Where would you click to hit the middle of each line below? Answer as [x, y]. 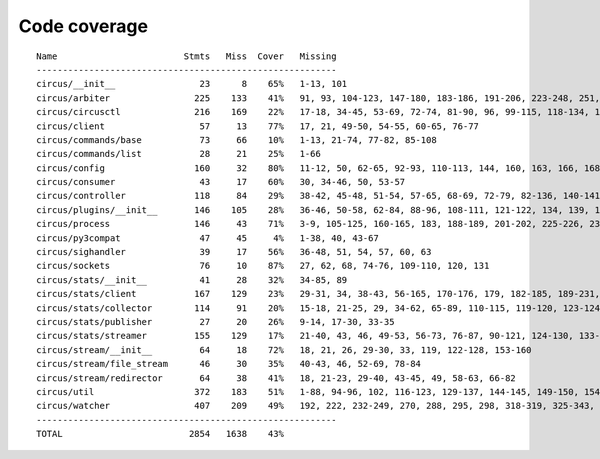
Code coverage [83, 26]
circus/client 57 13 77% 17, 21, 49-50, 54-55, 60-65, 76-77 [258, 126]
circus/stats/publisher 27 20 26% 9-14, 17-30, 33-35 [215, 321]
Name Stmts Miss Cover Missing [186, 56]
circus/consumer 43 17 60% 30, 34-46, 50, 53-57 [221, 182]
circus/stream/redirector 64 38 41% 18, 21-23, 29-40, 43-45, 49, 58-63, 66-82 [276, 378]
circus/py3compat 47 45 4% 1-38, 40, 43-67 [207, 238]
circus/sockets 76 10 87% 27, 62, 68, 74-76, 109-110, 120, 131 [263, 266]
